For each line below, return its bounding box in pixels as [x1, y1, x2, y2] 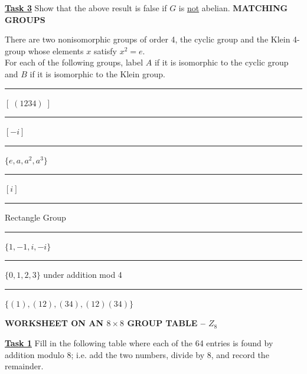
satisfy [93, 44, 117, 57]
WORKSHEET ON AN [5, 317, 104, 329]
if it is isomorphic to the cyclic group [154, 56, 289, 68]
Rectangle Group [5, 211, 66, 223]
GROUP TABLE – [127, 317, 205, 329]
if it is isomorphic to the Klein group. [30, 67, 165, 80]
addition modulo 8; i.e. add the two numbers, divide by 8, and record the [5, 348, 269, 360]
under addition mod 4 [43, 268, 122, 281]
